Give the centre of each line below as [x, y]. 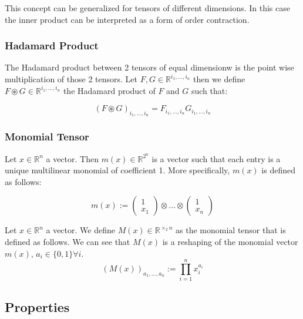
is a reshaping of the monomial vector [230, 242]
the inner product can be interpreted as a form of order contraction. [127, 19]
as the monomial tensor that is [231, 230]
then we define [219, 79]
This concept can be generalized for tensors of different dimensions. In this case [147, 8]
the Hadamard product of [109, 90]
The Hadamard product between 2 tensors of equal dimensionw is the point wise [149, 67]
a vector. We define [80, 230]
